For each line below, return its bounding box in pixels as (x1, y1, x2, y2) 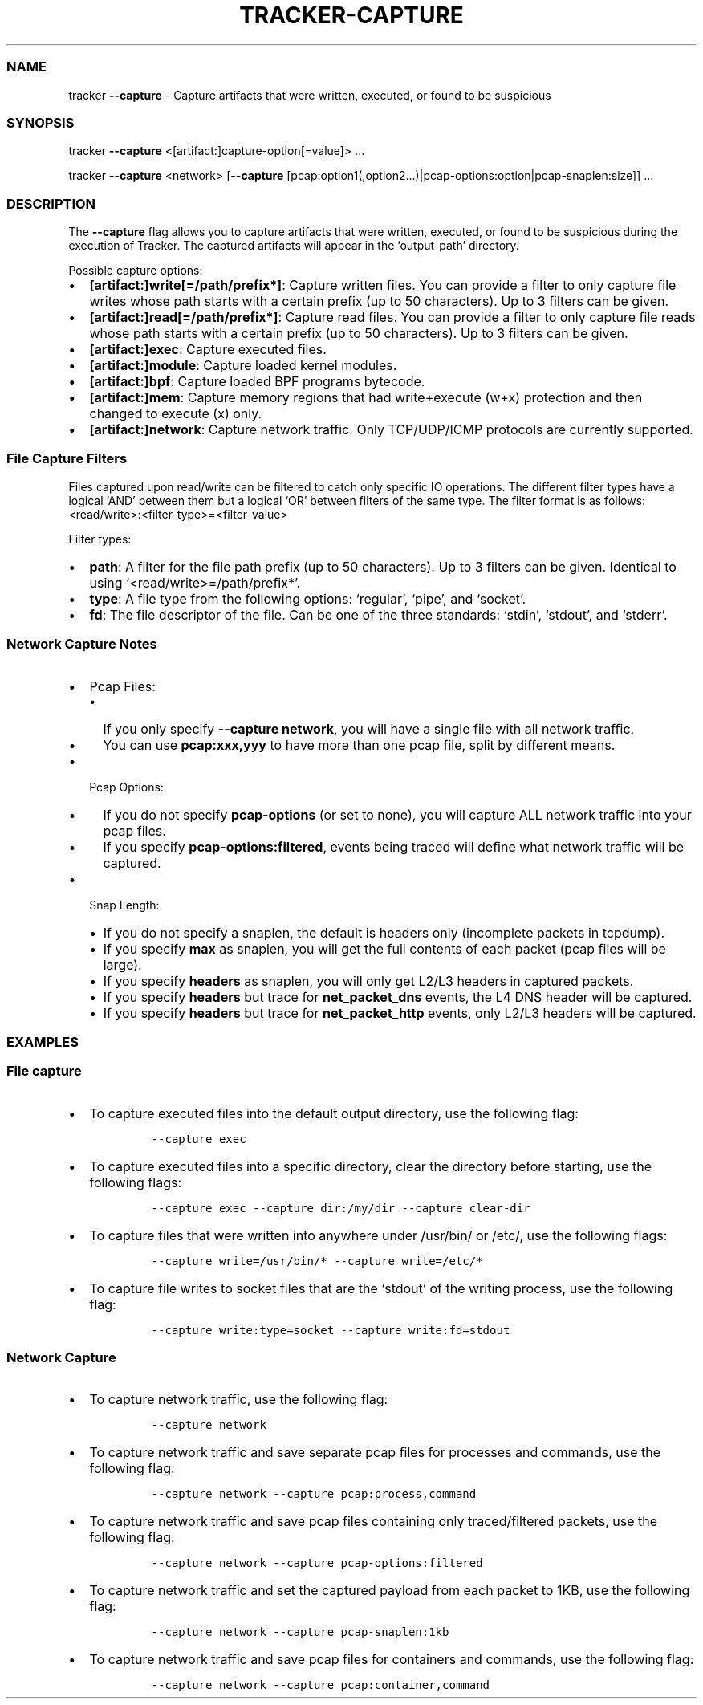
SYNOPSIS (6, 114, 75, 131)
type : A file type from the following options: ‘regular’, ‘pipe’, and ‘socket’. (89, 590, 526, 607)
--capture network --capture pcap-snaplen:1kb (151, 1626, 449, 1639)
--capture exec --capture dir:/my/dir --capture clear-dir (151, 1201, 530, 1215)
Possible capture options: (68, 263, 203, 277)
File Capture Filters (6, 450, 128, 467)
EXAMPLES (6, 1033, 79, 1050)
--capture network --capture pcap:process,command (151, 1487, 477, 1501)
